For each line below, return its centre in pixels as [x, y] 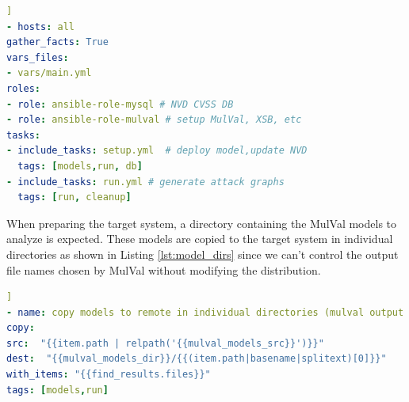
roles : [23, 88]
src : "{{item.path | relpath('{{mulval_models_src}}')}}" [165, 343]
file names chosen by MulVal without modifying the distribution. [164, 269]
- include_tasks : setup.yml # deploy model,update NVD [157, 151]
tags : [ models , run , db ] [80, 166]
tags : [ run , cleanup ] [75, 197]
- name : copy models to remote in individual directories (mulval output [205, 312]
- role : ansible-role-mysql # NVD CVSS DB [120, 104]
